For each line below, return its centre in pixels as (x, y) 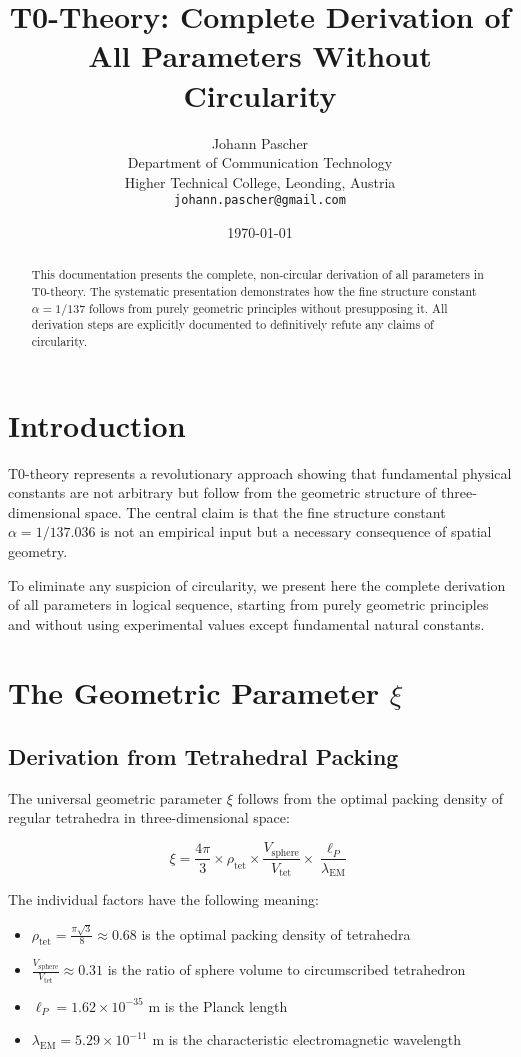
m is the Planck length (218, 1005)
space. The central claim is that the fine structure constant (265, 511)
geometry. (38, 550)
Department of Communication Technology (260, 162)
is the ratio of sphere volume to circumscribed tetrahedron (286, 969)
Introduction (97, 424)
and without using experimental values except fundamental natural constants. (246, 623)
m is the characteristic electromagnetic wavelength (306, 1039)
